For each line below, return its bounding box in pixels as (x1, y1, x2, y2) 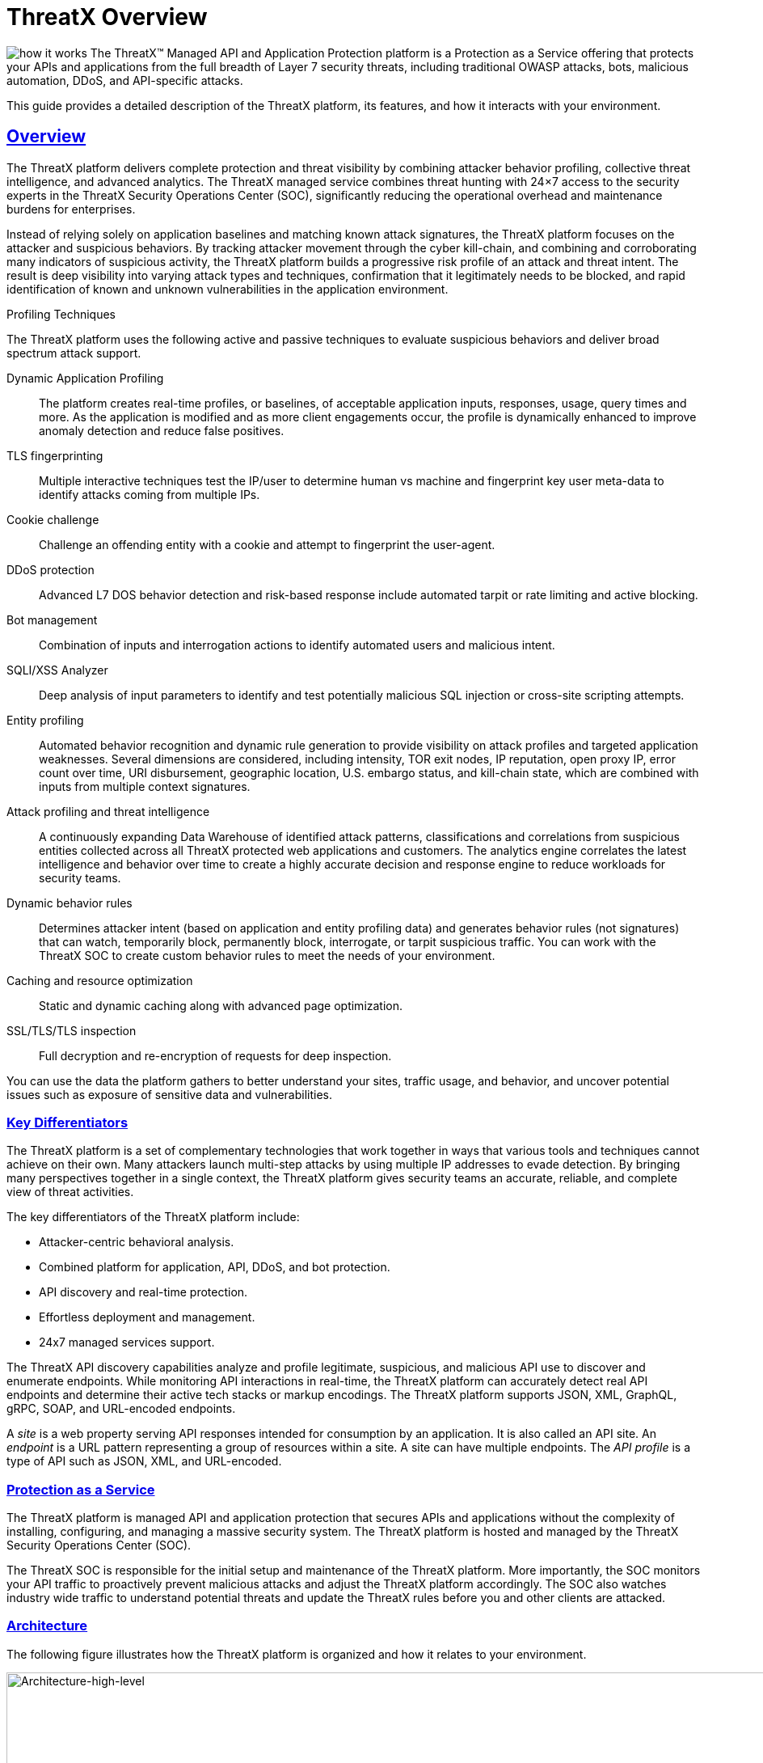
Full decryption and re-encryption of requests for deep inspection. (39, 1048, 392, 1063)
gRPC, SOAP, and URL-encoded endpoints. (6, 1402, 236, 1416)
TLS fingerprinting (6, 448, 103, 463)
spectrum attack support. (6, 345, 141, 360)
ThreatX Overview (6, 3, 208, 31)
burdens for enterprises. (6, 201, 136, 216)
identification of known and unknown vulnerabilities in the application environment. (6, 281, 449, 296)
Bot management (6, 612, 98, 627)
